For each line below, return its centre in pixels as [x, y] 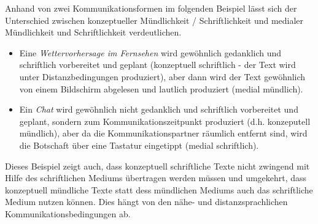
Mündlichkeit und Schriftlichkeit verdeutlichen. [93, 32]
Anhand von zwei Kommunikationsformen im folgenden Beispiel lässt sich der [151, 8]
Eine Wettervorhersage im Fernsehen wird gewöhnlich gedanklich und [150, 52]
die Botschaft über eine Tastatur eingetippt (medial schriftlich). [139, 145]
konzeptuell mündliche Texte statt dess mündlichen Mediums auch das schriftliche [159, 189]
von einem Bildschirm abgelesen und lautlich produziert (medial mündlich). [161, 88]
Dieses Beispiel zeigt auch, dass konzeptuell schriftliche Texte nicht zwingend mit [157, 166]
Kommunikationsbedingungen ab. [68, 213]
